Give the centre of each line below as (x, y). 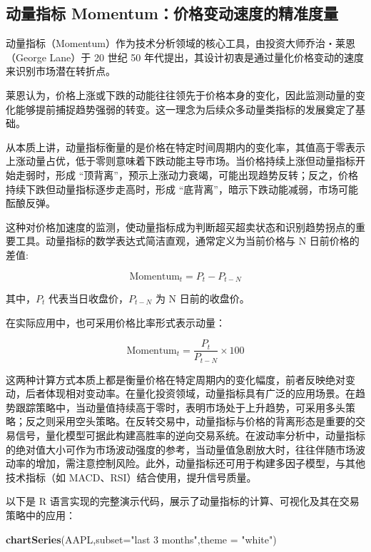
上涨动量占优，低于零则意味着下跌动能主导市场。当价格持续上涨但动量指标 (181, 161)
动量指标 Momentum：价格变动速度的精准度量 (172, 13)
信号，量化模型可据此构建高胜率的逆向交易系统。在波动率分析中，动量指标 (190, 435)
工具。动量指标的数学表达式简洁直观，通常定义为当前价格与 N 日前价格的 (187, 241)
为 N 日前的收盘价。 (202, 298)
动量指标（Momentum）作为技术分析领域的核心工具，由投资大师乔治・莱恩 (181, 43)
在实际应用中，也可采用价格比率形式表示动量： (116, 322)
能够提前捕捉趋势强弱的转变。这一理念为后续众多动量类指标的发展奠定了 (185, 109)
